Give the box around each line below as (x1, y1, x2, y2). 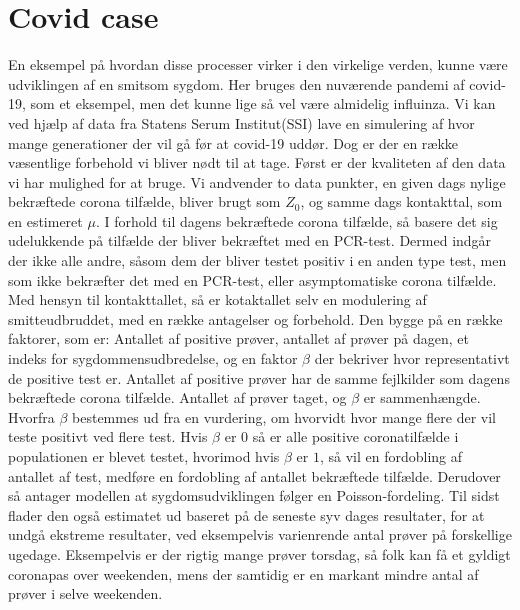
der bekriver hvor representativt (314, 348, 510, 369)
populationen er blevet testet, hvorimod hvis (8, 446, 280, 466)
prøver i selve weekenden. (8, 583, 163, 604)
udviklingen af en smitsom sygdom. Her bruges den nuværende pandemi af (8, 73, 465, 94)
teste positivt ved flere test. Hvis (8, 426, 208, 447)
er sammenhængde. (363, 387, 481, 408)
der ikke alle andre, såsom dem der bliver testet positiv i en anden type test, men (8, 250, 507, 271)
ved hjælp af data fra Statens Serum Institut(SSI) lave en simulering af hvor (8, 112, 475, 133)
